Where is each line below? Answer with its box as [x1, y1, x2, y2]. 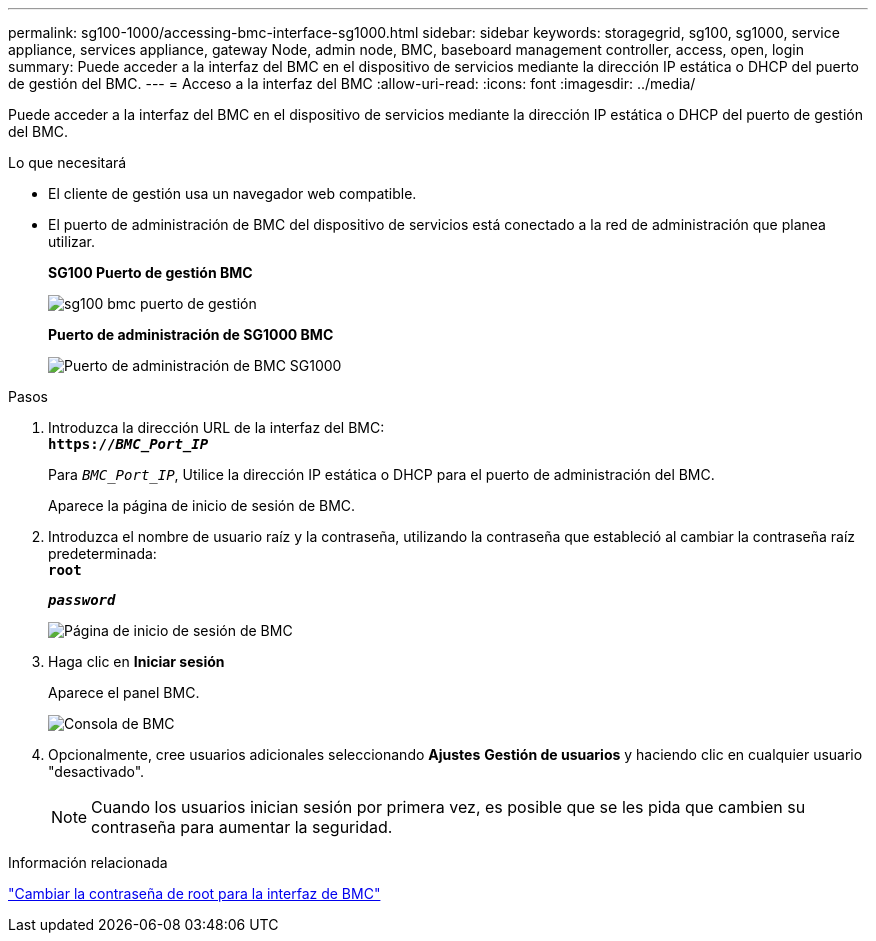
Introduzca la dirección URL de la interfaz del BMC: [48, 419, 385, 436]
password [48, 592, 116, 608]
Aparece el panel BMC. [48, 684, 200, 701]
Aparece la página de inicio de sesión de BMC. [48, 497, 356, 514]
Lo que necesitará [8, 154, 127, 171]
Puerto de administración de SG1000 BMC [48, 326, 334, 343]
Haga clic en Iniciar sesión [48, 653, 225, 670]
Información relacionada [8, 854, 168, 871]
